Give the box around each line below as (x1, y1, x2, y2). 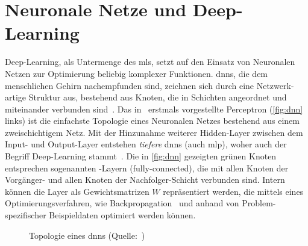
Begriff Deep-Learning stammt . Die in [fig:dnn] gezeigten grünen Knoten (5, 150, 277, 162)
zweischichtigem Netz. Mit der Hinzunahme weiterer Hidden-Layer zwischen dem (5, 126, 303, 138)
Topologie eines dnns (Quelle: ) (29, 229, 145, 241)
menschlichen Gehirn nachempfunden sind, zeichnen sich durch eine (5, 79, 254, 91)
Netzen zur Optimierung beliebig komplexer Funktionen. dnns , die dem (5, 67, 268, 79)
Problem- (242, 197, 276, 209)
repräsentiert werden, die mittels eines (163, 185, 304, 197)
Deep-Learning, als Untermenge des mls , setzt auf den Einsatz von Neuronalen (5, 55, 295, 68)
